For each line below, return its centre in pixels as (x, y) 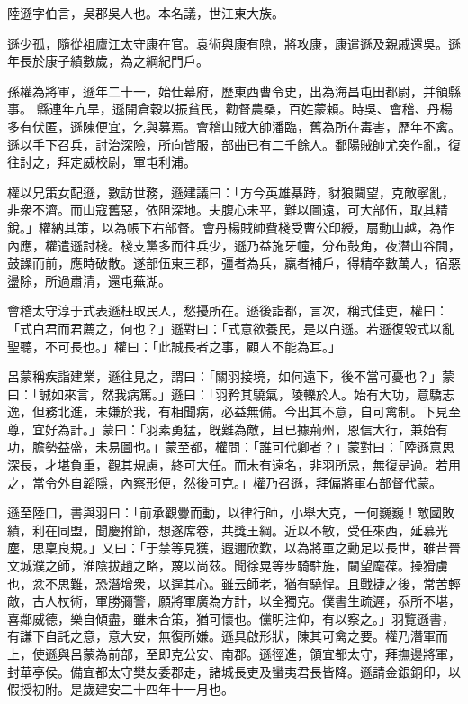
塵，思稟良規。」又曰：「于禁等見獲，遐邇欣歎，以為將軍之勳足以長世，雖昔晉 (234, 548)
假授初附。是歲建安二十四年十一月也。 (121, 689)
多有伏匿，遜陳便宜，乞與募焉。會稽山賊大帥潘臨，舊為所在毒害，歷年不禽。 (234, 126)
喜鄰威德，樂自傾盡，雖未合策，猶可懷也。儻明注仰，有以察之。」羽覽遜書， (231, 618)
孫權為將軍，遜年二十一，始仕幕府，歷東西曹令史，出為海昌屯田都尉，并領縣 (234, 91)
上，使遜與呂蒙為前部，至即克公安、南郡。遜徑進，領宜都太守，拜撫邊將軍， (234, 654)
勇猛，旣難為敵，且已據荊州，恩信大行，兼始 (303, 429)
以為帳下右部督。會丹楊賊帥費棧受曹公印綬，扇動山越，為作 (278, 227)
